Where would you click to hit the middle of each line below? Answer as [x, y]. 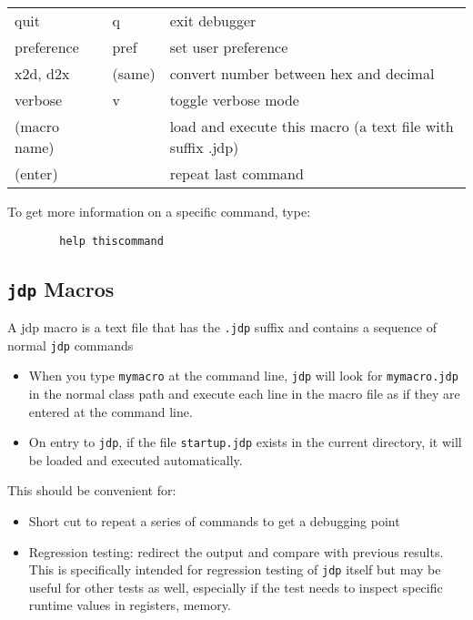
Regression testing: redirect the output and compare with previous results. [236, 551]
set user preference [229, 47]
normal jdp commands [70, 345]
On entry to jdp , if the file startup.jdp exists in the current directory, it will [245, 442]
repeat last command [236, 173]
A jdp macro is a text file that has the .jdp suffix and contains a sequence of [222, 327]
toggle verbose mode [234, 100]
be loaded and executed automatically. [136, 459]
